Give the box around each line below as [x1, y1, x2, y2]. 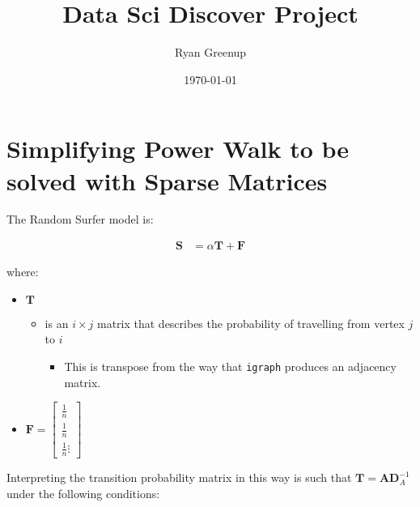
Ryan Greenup [174, 44, 247, 61]
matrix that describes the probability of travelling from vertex [96, 314, 405, 331]
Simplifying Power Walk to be [6, 132, 350, 165]
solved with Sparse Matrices [6, 164, 328, 197]
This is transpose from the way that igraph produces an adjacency [64, 357, 397, 374]
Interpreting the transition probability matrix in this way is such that [6, 469, 352, 486]
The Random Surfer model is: [6, 211, 154, 228]
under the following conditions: [6, 484, 160, 501]
